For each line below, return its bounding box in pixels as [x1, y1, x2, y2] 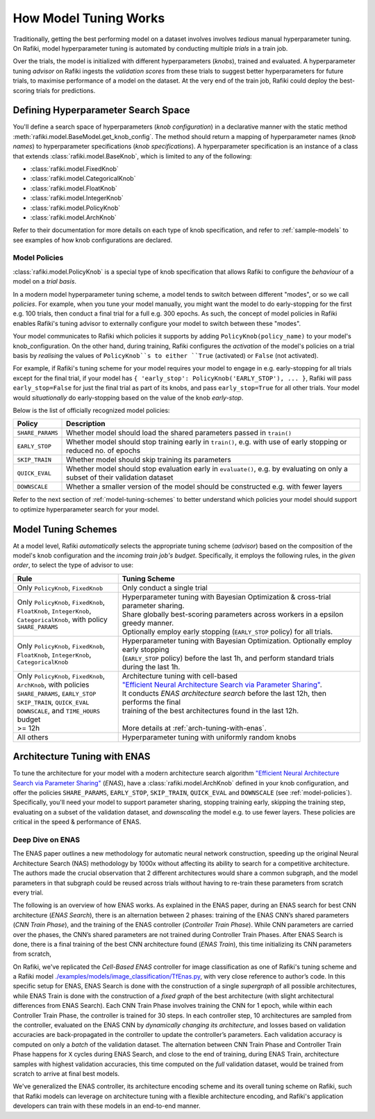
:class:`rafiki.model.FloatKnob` [30, 184, 118, 193]
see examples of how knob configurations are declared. [12, 236, 173, 244]
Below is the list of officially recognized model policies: [12, 406, 170, 414]
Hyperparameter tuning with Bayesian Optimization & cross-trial [122, 591, 331, 601]
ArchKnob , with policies [17, 680, 90, 689]
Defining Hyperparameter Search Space [12, 104, 190, 116]
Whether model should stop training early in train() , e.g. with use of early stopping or [66, 437, 347, 447]
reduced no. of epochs [66, 446, 141, 455]
